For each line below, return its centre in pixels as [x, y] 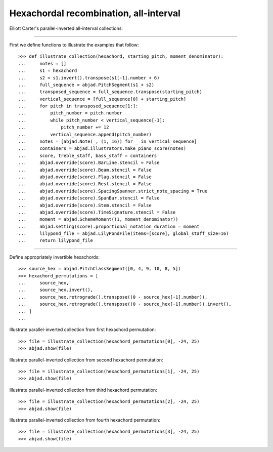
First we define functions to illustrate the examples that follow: [74, 45]
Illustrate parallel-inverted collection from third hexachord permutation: [83, 390]
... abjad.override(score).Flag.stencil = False [85, 177]
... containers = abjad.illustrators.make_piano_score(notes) [102, 149]
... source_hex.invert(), [56, 290]
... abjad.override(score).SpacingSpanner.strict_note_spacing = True [113, 191]
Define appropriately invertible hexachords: [54, 257]
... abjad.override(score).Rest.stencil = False [85, 184]
